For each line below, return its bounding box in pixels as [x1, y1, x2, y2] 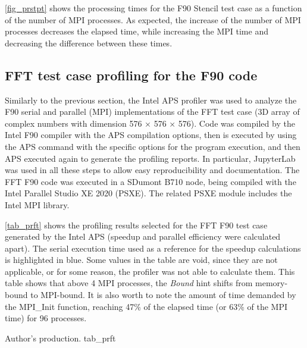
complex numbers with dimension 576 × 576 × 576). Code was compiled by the [5, 117, 295, 129]
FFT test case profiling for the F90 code [5, 65, 258, 84]
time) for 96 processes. [5, 312, 87, 324]
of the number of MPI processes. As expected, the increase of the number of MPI [5, 13, 301, 26]
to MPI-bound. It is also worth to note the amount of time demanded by [30, 289, 296, 301]
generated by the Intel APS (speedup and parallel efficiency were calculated [5, 230, 281, 243]
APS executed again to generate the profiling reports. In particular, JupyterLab [5, 152, 296, 164]
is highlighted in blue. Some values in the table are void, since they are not [5, 253, 278, 266]
